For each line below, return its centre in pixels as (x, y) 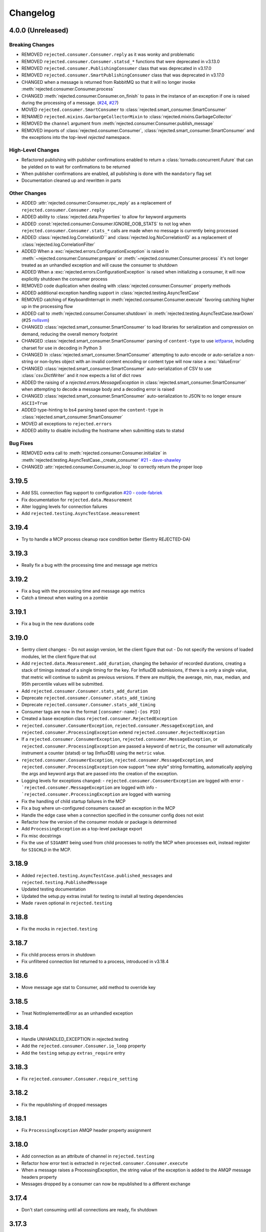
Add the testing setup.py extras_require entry (73, 1053)
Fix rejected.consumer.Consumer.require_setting (80, 1079)
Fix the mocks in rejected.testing (60, 928)
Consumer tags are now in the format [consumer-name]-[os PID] (91, 712)
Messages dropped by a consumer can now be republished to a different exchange (106, 1184)
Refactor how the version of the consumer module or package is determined (99, 822)
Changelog (32, 13)
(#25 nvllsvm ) (35, 320)
